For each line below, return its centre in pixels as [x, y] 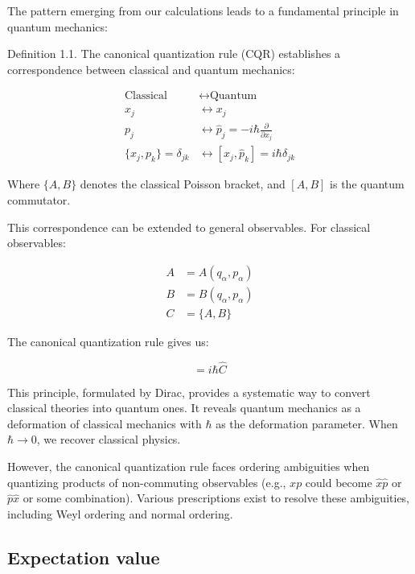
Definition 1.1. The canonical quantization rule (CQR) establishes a [174, 54]
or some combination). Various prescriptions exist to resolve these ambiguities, [216, 498]
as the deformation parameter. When [307, 423]
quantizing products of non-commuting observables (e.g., [147, 482]
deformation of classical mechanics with [105, 423]
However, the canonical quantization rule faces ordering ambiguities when [189, 467]
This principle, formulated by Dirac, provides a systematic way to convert [189, 392]
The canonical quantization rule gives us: [108, 341]
